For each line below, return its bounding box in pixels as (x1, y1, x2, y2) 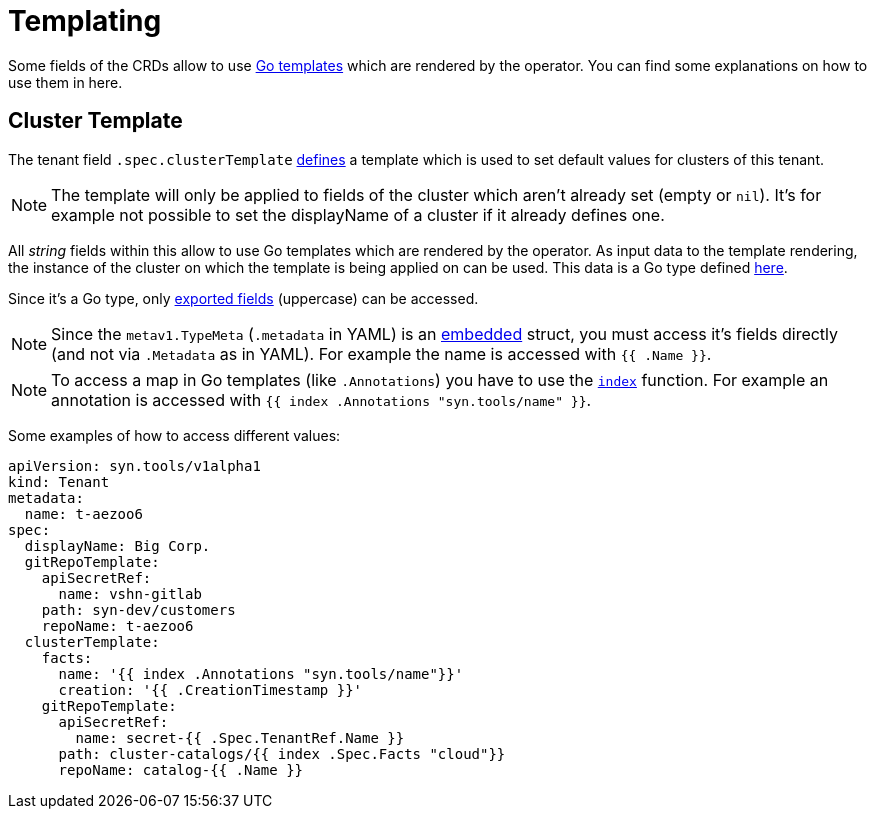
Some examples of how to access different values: (8, 426, 341, 444)
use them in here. (8, 73, 123, 91)
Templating (8, 4, 162, 38)
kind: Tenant (8, 473, 110, 490)
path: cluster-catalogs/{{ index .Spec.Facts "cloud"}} (58, 745, 506, 762)
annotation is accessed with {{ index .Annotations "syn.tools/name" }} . (51, 389, 592, 410)
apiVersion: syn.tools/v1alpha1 (8, 457, 261, 474)
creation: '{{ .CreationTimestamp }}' (58, 681, 363, 698)
